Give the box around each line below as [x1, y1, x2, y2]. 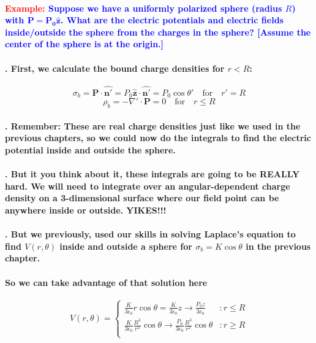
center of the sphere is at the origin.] [5, 37, 164, 50]
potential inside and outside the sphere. [5, 144, 176, 156]
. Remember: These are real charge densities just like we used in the [5, 119, 301, 132]
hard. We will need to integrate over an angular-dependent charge [5, 179, 290, 192]
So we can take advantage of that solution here [5, 276, 208, 288]
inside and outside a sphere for [59, 239, 192, 252]
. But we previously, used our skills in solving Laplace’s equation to [5, 228, 296, 241]
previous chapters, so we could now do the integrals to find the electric [5, 131, 311, 144]
